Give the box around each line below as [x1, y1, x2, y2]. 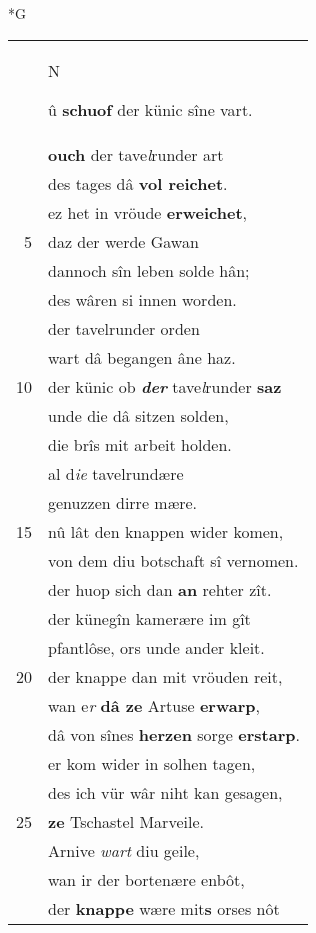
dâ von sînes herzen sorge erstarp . [48, 722, 300, 746]
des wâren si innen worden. [48, 287, 237, 311]
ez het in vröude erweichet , [48, 200, 247, 224]
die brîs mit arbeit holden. [48, 432, 232, 456]
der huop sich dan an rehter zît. [48, 577, 272, 601]
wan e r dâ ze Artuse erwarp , [48, 693, 260, 717]
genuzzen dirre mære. [48, 490, 198, 514]
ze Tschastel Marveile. [48, 809, 204, 833]
